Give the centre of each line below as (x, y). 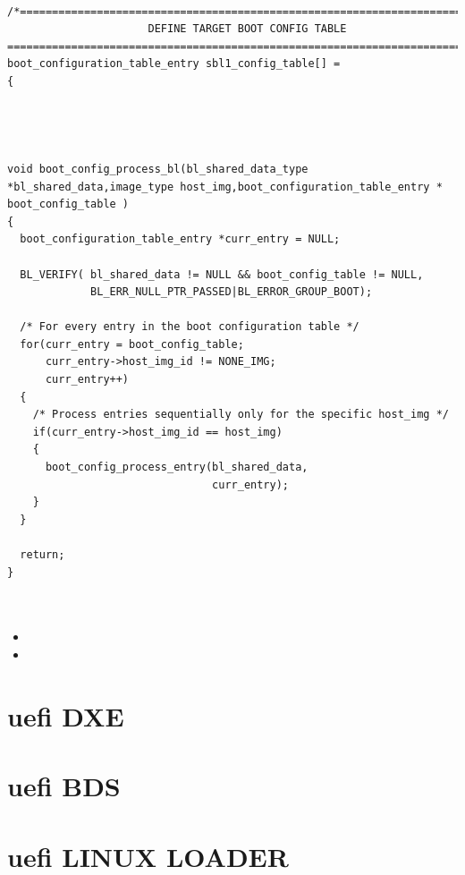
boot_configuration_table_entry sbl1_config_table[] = (174, 64)
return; (42, 555)
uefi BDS (64, 786)
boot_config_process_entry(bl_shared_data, (177, 467)
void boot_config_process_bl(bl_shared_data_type (158, 169)
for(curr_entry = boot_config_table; (132, 344)
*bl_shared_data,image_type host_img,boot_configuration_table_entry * (225, 187)
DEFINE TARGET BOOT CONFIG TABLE (247, 29)
